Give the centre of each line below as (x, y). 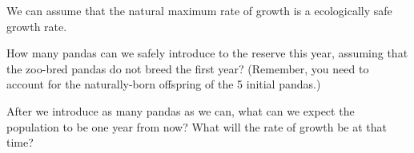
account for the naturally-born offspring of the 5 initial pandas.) (164, 84)
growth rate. (37, 26)
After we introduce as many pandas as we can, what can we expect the (181, 110)
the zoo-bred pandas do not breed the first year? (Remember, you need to (188, 68)
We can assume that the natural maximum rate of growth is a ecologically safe (199, 10)
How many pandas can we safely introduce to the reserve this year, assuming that (207, 53)
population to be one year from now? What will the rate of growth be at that (197, 126)
